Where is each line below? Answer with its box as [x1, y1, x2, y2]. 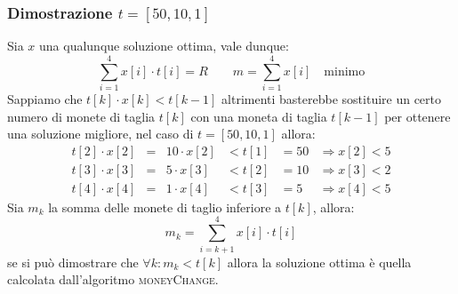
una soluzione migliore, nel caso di [7, 124, 194, 143]
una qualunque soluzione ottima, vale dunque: [39, 36, 289, 55]
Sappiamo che [7, 89, 83, 107]
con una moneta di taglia [190, 107, 327, 125]
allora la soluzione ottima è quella [227, 252, 412, 271]
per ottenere [384, 107, 451, 125]
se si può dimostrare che [7, 252, 139, 271]
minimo [324, 65, 366, 78]
